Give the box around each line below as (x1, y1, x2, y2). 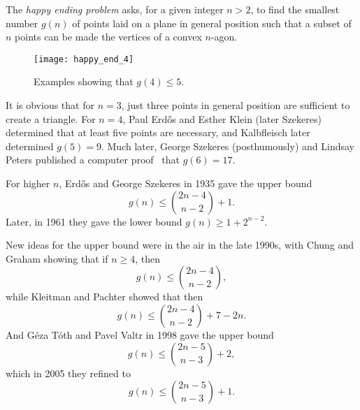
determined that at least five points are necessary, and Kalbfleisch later (6, 125, 310, 140)
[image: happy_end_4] (34, 54, 134, 64)
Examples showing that (34, 74, 134, 89)
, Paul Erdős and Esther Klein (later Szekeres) (122, 111, 322, 126)
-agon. (210, 29, 238, 44)
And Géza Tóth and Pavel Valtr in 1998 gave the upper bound (6, 327, 274, 342)
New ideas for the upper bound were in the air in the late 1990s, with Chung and (6, 237, 354, 252)
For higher (6, 176, 50, 190)
